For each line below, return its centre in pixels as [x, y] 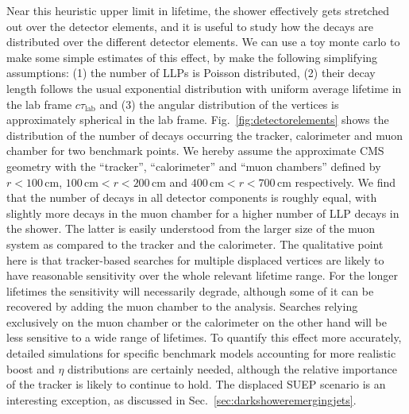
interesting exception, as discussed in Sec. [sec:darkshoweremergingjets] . [181, 399]
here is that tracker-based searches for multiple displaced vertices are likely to [195, 259]
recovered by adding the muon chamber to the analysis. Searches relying [182, 306]
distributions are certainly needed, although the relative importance [232, 368]
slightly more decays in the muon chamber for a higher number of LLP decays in [203, 213]
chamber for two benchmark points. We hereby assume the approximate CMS [195, 151]
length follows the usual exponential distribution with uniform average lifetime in [204, 88]
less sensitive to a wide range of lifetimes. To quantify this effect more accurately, [204, 337]
